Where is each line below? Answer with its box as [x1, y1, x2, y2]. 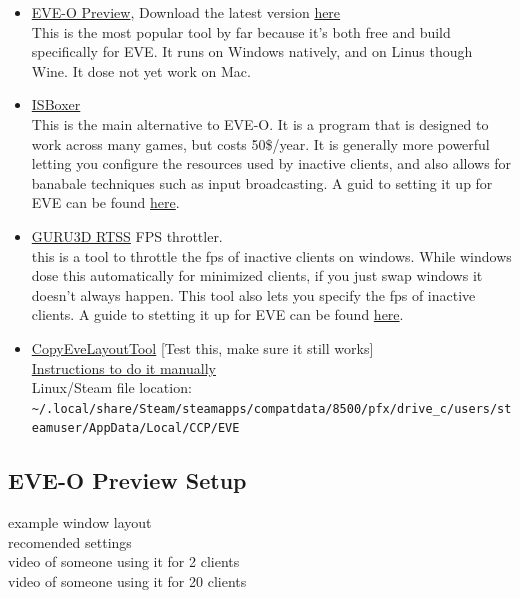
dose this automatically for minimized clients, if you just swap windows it [31, 265, 483, 286]
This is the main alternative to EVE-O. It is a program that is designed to [31, 113, 489, 134]
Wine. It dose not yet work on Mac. [31, 60, 251, 81]
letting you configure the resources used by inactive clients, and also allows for [31, 153, 512, 174]
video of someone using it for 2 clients [8, 551, 240, 572]
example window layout [8, 512, 152, 533]
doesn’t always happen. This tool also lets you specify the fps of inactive [31, 284, 476, 305]
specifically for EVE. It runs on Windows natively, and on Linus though [31, 41, 473, 62]
